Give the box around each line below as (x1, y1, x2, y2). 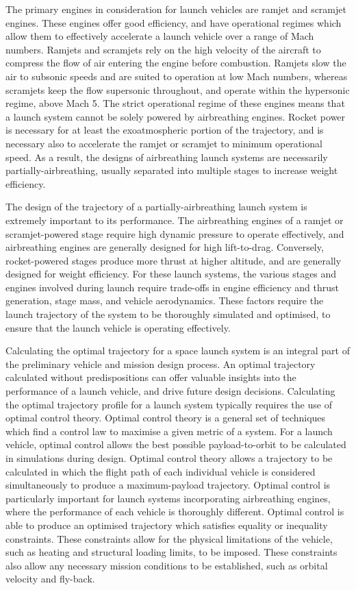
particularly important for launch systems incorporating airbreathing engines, (5, 491, 331, 505)
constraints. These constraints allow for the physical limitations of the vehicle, (5, 531, 333, 545)
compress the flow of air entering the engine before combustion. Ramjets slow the (5, 56, 346, 70)
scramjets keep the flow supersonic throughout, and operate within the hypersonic (5, 82, 350, 97)
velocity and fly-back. (5, 571, 95, 586)
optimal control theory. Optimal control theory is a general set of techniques (5, 410, 326, 425)
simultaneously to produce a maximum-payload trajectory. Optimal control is (5, 478, 331, 492)
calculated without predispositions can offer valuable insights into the (5, 370, 296, 384)
